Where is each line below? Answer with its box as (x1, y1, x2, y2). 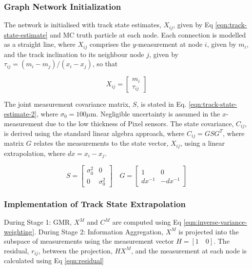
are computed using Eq (112, 217, 181, 227)
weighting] (4, 226, 35, 236)
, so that (92, 58, 118, 69)
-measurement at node (136, 39, 203, 49)
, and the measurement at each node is (131, 245, 247, 255)
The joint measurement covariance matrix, (4, 99, 131, 109)
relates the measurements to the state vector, (34, 138, 169, 148)
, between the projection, (38, 245, 113, 255)
